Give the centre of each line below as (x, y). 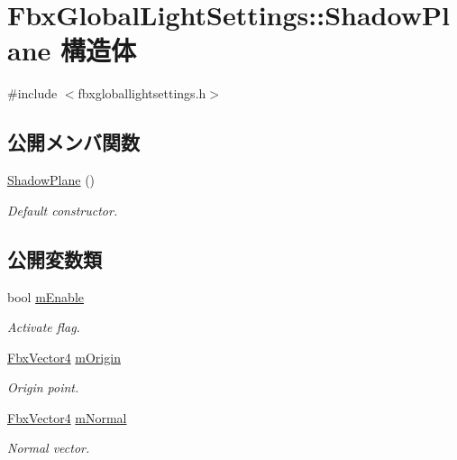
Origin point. (43, 387)
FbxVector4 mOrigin (64, 357)
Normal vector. (49, 448)
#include (32, 93)
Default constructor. (63, 210)
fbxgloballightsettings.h (142, 93)
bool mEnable (46, 296)
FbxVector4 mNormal (67, 417)
